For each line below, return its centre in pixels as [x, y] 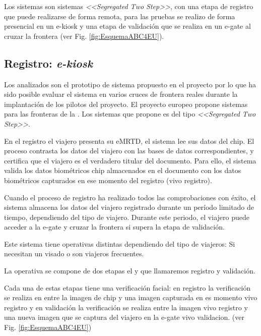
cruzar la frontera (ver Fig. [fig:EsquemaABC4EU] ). [84, 36]
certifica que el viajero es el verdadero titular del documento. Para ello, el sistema [130, 160]
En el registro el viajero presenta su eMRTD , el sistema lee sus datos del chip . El [129, 141]
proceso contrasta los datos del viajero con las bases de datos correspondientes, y [129, 151]
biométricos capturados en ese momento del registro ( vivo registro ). [108, 180]
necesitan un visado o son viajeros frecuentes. [74, 254]
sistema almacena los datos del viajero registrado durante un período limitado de [129, 207]
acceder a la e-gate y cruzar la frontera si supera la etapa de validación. [114, 227]
